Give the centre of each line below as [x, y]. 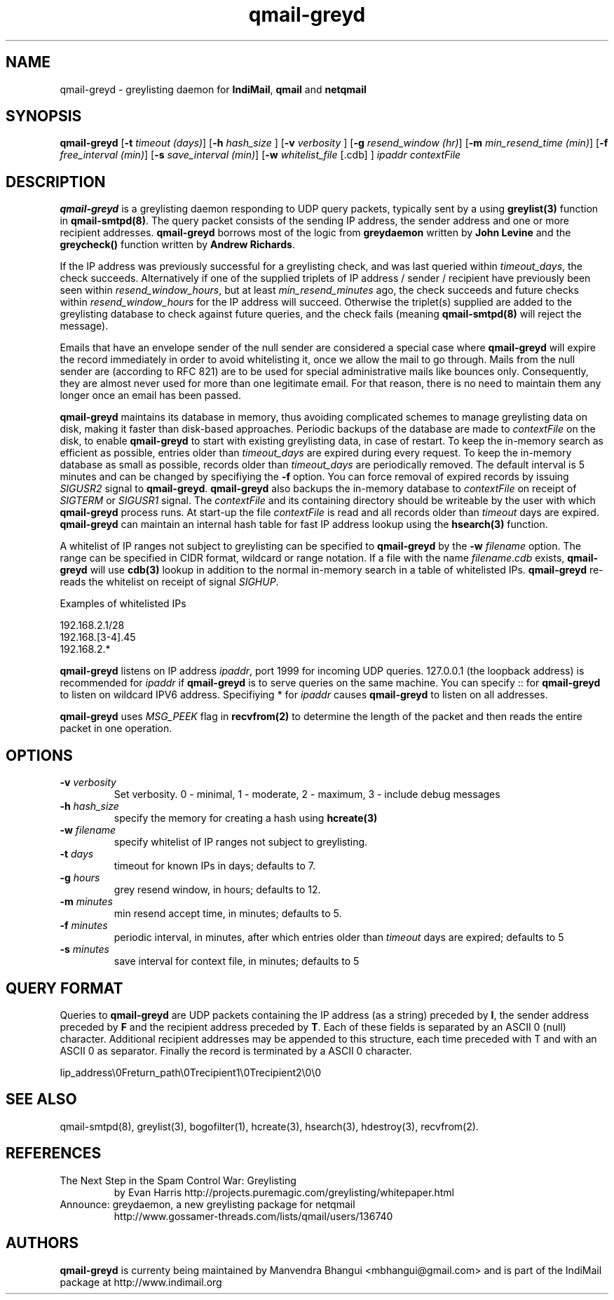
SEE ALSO [41, 1099]
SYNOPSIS [44, 116]
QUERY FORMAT [64, 988]
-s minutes [84, 949]
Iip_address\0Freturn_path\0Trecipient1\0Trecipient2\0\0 [191, 1072]
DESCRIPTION [56, 182]
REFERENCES [54, 1153]
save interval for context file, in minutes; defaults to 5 [237, 961]
